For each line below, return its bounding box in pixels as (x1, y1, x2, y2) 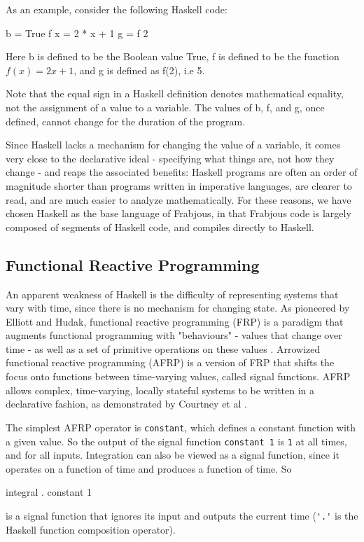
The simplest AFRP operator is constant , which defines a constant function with (6, 419, 356, 434)
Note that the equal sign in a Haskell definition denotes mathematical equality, (6, 86, 344, 101)
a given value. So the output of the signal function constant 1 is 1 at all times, (6, 433, 347, 448)
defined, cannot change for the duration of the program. (6, 113, 246, 128)
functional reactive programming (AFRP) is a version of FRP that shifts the (6, 355, 335, 370)
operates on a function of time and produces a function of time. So (6, 461, 292, 475)
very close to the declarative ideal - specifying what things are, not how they (6, 151, 335, 165)
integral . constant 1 (6, 485, 92, 499)
